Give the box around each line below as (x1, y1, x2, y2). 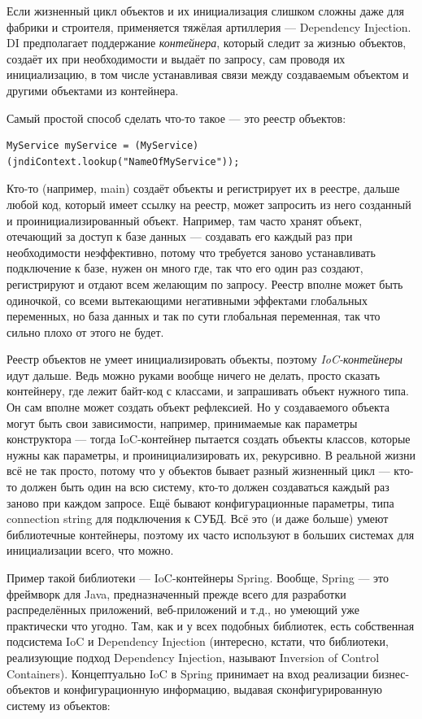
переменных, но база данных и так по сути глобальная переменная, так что (7, 307, 381, 325)
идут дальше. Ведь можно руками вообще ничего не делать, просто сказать (7, 366, 381, 383)
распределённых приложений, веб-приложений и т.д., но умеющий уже (7, 601, 360, 618)
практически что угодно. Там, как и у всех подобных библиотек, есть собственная (7, 617, 415, 634)
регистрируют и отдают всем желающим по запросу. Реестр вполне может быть (7, 275, 403, 292)
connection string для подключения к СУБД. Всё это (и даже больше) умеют (7, 510, 389, 527)
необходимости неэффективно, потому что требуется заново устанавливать (7, 243, 376, 260)
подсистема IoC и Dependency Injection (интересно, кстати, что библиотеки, (7, 633, 389, 650)
